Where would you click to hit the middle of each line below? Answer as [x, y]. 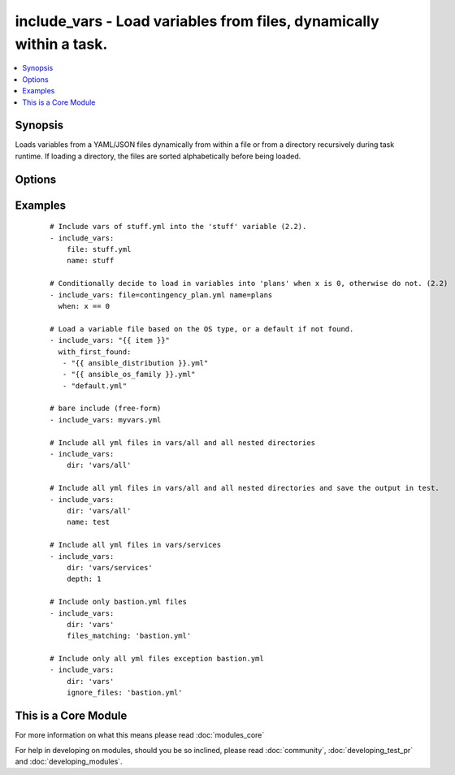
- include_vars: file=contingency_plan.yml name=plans [161, 295]
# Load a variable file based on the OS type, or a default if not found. [202, 329]
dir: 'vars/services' [110, 567]
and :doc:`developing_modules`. [69, 761]
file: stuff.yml [99, 249]
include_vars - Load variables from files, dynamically [197, 21]
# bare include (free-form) [106, 409]
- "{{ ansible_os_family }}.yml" [129, 375]
